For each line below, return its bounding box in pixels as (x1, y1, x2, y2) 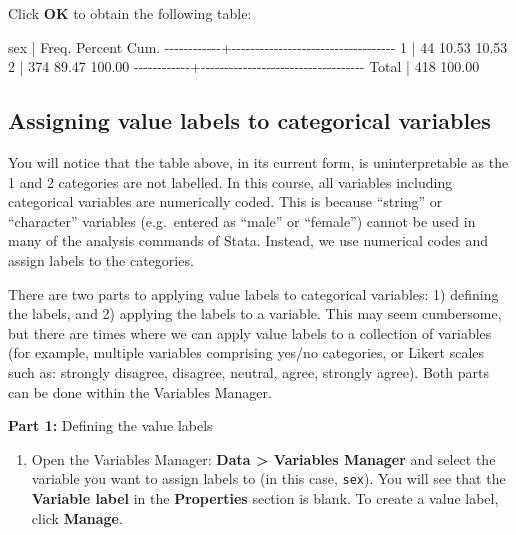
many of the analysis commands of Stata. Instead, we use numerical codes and (8, 230, 488, 251)
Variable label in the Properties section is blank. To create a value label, (31, 487, 499, 508)
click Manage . (31, 507, 123, 528)
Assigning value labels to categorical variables (8, 105, 491, 136)
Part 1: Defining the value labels (8, 415, 213, 436)
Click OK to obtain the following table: (8, 3, 252, 23)
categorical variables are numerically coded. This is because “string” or (8, 191, 443, 212)
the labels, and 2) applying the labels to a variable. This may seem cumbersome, (8, 303, 502, 324)
